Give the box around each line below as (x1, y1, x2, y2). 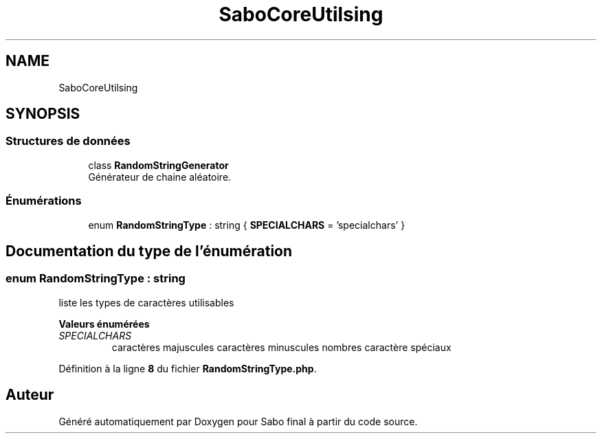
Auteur (5, 386, 54, 404)
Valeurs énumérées (58, 317, 150, 330)
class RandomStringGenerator (88, 159, 229, 171)
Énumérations (5, 194, 82, 208)
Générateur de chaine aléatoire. (88, 170, 232, 183)
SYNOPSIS (5, 105, 80, 123)
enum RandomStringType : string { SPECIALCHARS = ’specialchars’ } (88, 218, 405, 231)
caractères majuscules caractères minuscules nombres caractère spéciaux (111, 341, 452, 353)
